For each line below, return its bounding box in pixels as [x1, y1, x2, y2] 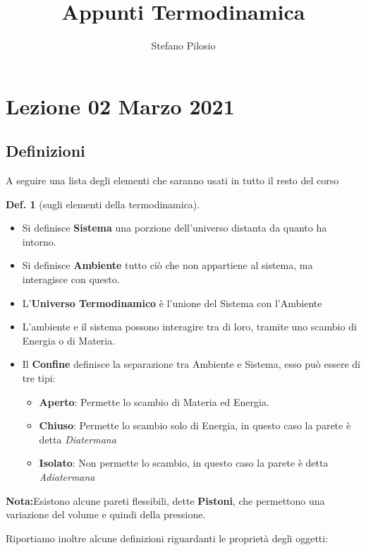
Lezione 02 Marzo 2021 [6, 91, 235, 120]
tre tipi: [22, 371, 56, 385]
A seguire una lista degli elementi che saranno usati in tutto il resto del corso [6, 173, 339, 188]
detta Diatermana [39, 431, 116, 446]
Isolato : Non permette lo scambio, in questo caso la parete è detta [39, 455, 329, 470]
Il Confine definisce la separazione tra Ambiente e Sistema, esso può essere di [22, 357, 360, 371]
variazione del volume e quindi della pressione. [6, 507, 206, 522]
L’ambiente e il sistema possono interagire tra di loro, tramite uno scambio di [22, 319, 357, 334]
